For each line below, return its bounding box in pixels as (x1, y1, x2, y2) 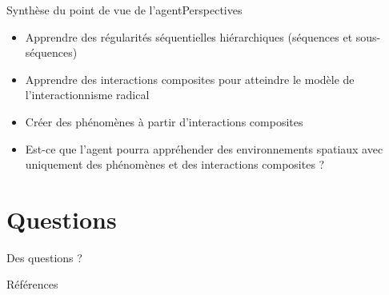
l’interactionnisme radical (25, 86, 150, 103)
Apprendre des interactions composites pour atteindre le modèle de (25, 70, 355, 87)
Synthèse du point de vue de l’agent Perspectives (6, 2, 243, 18)
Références (6, 276, 58, 293)
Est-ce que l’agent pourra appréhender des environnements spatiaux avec (25, 140, 383, 157)
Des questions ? (6, 249, 82, 265)
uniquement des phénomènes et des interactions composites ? (25, 156, 325, 173)
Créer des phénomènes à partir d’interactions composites (25, 113, 303, 130)
